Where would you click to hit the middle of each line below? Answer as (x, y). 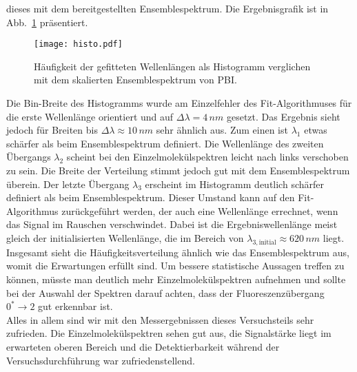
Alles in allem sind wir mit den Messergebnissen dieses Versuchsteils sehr (160, 319)
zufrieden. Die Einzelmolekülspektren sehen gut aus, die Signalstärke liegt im (169, 333)
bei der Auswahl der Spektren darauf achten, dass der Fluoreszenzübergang (165, 292)
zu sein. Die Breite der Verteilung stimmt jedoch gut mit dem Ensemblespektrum (178, 170)
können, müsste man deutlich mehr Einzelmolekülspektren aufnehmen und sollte (176, 279)
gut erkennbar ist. (75, 306)
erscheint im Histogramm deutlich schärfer (234, 184)
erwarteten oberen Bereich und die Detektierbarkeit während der (143, 346)
